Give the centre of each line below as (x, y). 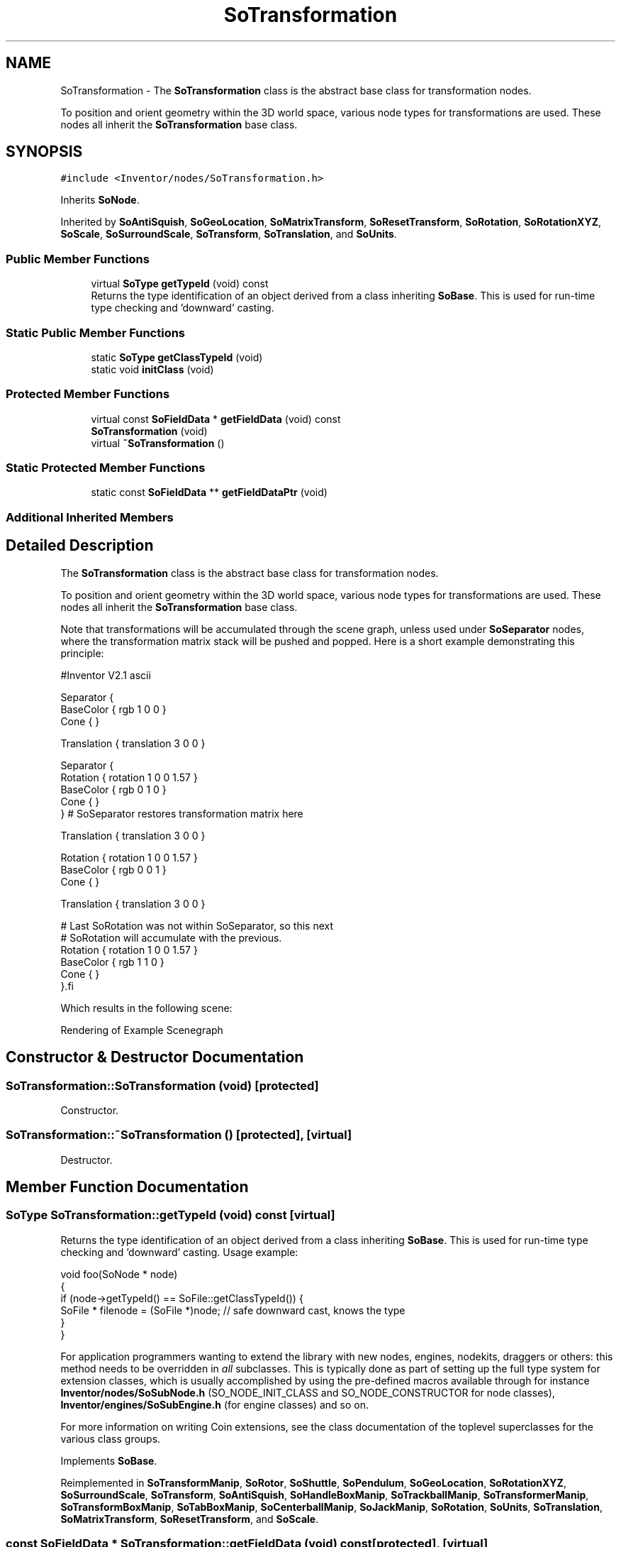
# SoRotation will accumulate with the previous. (171, 937)
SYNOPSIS (44, 152)
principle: (82, 653)
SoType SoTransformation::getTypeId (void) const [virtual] (170, 1215)
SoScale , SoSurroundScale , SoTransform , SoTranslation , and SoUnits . (229, 234)
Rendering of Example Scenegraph (142, 1030)
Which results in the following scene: (146, 1008)
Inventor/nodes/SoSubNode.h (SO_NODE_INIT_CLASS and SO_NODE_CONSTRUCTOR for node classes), (308, 1392)
